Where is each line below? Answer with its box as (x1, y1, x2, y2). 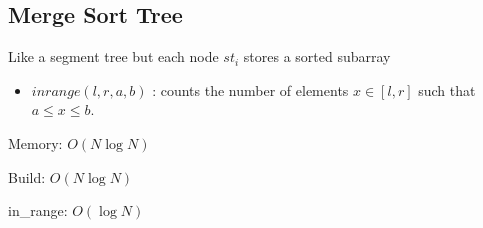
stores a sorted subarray (243, 46, 391, 67)
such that (418, 79, 476, 100)
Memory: (8, 132, 63, 153)
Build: (8, 166, 46, 187)
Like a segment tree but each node (8, 46, 219, 67)
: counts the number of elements (152, 79, 349, 100)
